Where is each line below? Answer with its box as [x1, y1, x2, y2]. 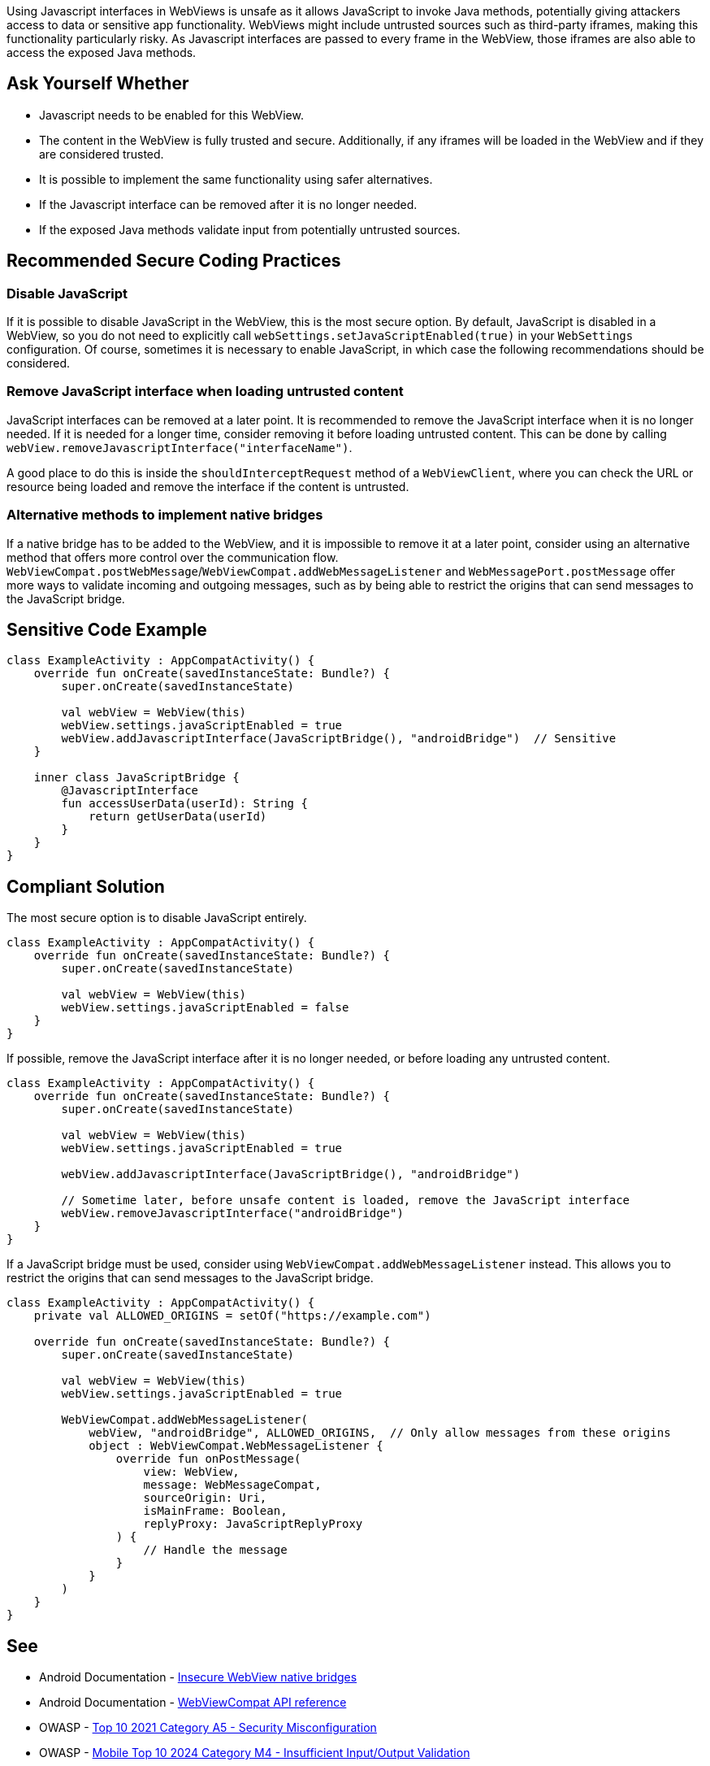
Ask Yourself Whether [6, 73, 189, 94]
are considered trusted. [39, 146, 164, 161]
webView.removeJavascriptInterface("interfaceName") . [6, 440, 353, 455]
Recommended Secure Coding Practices [6, 250, 341, 272]
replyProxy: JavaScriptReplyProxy [143, 1517, 363, 1531]
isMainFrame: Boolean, [143, 1504, 288, 1518]
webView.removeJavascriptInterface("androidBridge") [61, 1207, 404, 1220]
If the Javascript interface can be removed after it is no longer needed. [39, 197, 418, 211]
